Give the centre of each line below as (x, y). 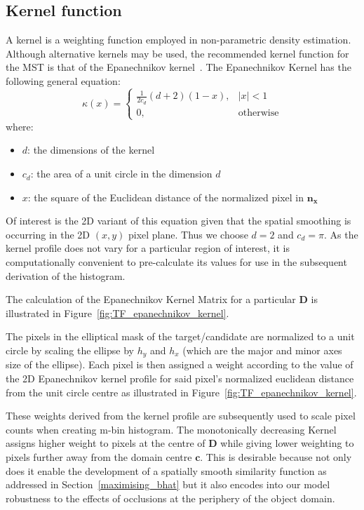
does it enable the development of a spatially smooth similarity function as (166, 470)
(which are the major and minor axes (262, 350)
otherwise (258, 113)
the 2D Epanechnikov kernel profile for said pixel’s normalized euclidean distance (180, 378)
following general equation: (63, 80)
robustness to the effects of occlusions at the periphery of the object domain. (170, 498)
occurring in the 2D (48, 234)
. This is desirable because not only (276, 457)
